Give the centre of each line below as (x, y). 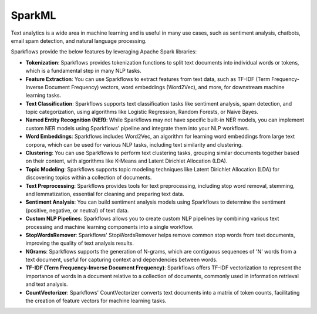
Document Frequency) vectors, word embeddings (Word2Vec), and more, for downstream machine (165, 87)
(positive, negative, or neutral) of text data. (77, 210)
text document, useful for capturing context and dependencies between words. (122, 260)
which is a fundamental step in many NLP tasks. (84, 71)
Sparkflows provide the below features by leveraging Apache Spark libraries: (104, 52)
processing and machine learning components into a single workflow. (109, 227)
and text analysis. (47, 284)
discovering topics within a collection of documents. (89, 178)
